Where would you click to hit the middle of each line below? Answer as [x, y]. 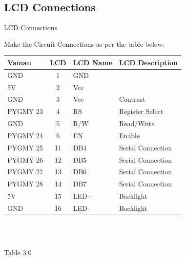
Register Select [141, 111]
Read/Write [137, 123]
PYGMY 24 [25, 135]
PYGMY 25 [25, 147]
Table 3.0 [18, 252]
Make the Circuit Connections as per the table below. [84, 44]
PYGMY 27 [25, 172]
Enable [129, 135]
